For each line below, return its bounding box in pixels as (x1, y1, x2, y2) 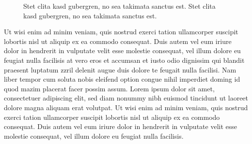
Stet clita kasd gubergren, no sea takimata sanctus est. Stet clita (23, 1, 216, 11)
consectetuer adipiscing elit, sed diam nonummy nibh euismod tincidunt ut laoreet (4, 93, 249, 103)
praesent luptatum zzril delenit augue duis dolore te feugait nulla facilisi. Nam (4, 64, 236, 74)
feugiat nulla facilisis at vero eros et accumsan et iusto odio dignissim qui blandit (4, 55, 245, 65)
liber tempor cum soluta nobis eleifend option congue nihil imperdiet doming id (4, 74, 240, 84)
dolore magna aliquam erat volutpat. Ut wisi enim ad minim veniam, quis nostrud (4, 102, 248, 112)
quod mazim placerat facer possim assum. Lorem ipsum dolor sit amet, (4, 83, 215, 93)
